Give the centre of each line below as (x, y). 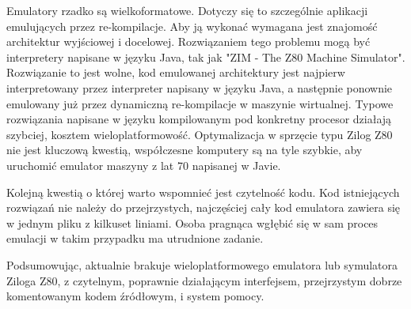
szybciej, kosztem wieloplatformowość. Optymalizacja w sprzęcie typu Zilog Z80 (200, 134)
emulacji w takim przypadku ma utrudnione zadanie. (135, 238)
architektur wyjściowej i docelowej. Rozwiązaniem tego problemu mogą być (188, 41)
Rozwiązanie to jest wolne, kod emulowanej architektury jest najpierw (176, 72)
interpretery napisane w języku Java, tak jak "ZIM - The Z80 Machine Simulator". (206, 57)
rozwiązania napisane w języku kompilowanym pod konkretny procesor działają (199, 119)
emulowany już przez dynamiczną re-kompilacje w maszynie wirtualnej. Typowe (200, 103)
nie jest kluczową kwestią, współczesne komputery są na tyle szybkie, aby (185, 150)
